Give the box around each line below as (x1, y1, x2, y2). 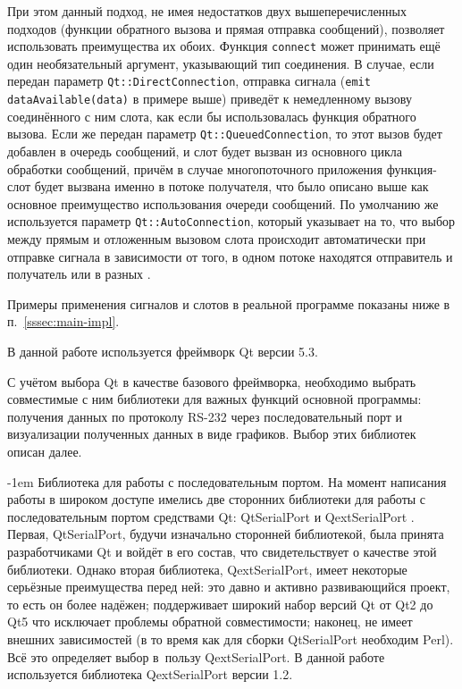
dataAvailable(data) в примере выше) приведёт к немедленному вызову (7, 89, 412, 108)
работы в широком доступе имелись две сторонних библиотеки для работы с (7, 490, 426, 508)
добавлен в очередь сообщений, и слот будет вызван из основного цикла (7, 142, 402, 160)
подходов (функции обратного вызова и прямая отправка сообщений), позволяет (7, 19, 445, 38)
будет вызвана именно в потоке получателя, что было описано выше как (34, 177, 429, 196)
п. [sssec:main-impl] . (7, 312, 120, 331)
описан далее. (7, 441, 82, 460)
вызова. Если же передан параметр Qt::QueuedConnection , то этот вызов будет (7, 124, 442, 143)
